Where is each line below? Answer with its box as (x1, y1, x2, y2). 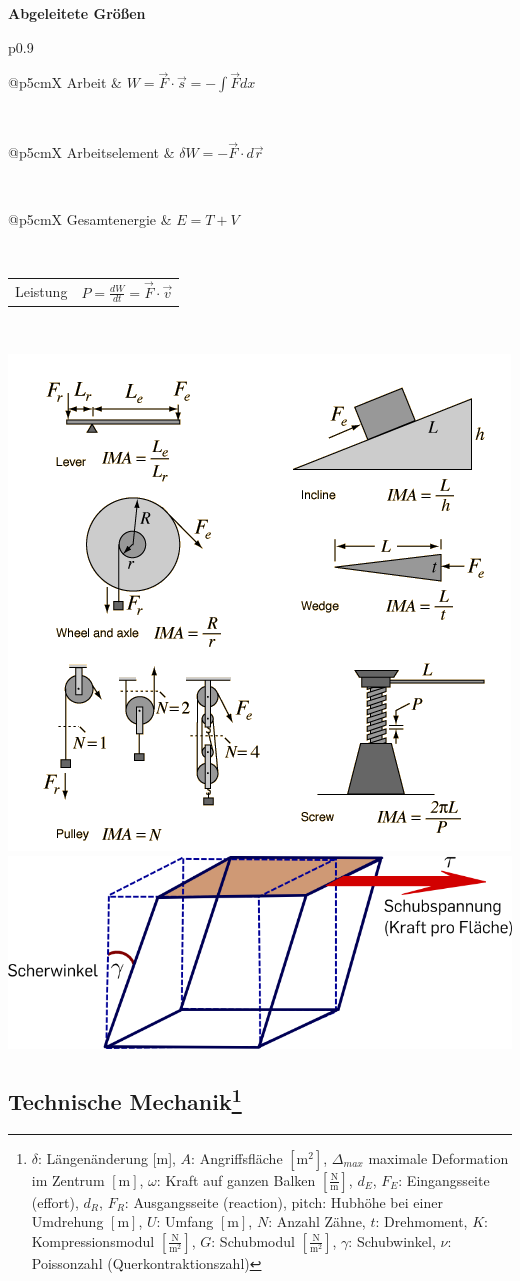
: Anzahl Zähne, (268, 1211, 366, 1232)
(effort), (31, 1191, 79, 1212)
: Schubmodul (211, 1230, 295, 1251)
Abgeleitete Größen (8, 3, 146, 23)
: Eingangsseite (398, 1169, 490, 1190)
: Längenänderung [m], (38, 1147, 176, 1168)
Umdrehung (31, 1211, 104, 1232)
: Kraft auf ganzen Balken (156, 1169, 316, 1190)
